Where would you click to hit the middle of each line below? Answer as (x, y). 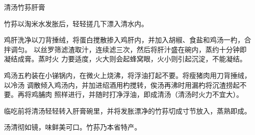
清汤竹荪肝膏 (25, 7)
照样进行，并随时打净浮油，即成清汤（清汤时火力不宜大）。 (149, 94)
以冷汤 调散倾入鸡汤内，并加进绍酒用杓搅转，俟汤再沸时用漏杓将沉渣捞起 (122, 85)
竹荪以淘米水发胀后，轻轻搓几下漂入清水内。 (76, 23)
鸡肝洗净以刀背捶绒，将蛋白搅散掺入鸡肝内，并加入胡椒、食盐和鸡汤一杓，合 (127, 40)
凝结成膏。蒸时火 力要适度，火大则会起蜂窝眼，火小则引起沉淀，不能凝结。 (125, 59)
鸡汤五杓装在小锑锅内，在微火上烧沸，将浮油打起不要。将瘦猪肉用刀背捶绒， (127, 75)
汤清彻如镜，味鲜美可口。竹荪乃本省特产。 (73, 127)
